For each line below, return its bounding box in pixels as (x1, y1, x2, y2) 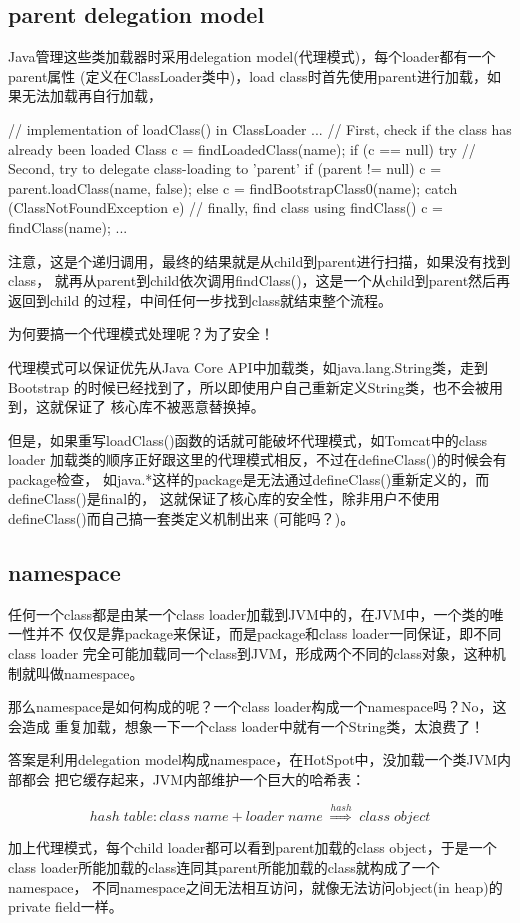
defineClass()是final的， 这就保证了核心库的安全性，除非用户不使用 (8, 488, 440, 509)
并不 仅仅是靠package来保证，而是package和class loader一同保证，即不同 (35, 623, 502, 644)
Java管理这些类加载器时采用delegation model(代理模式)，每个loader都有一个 (8, 46, 496, 67)
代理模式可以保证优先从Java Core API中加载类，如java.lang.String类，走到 (8, 356, 488, 377)
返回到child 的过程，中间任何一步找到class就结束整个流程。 (8, 289, 392, 310)
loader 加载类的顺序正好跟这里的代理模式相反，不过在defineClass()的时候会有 (8, 449, 507, 470)
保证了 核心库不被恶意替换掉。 (63, 396, 265, 417)
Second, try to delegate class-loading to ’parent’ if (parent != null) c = (8, 158, 442, 179)
